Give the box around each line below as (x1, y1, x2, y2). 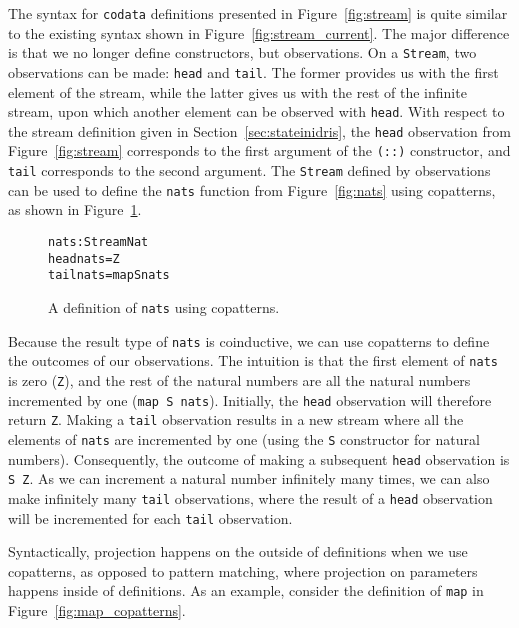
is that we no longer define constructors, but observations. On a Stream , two (8, 42, 477, 63)
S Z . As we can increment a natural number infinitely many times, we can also (8, 468, 490, 489)
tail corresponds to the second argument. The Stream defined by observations (8, 160, 491, 181)
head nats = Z (48, 251, 120, 266)
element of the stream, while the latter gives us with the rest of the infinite (8, 81, 467, 102)
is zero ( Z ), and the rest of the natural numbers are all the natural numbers (8, 369, 471, 390)
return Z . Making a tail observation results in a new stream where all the (8, 409, 464, 430)
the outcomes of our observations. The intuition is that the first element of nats (8, 350, 498, 371)
